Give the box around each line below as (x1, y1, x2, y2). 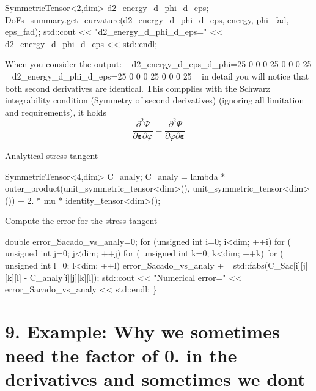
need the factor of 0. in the (5, 343, 237, 368)
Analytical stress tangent (5, 149, 98, 162)
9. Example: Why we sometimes (5, 319, 280, 344)
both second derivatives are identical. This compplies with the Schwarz (5, 81, 270, 94)
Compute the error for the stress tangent (5, 214, 158, 227)
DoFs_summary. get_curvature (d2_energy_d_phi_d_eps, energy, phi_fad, (5, 13, 289, 26)
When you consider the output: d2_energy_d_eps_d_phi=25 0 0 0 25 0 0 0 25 (5, 58, 312, 70)
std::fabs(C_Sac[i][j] (233, 259, 308, 272)
